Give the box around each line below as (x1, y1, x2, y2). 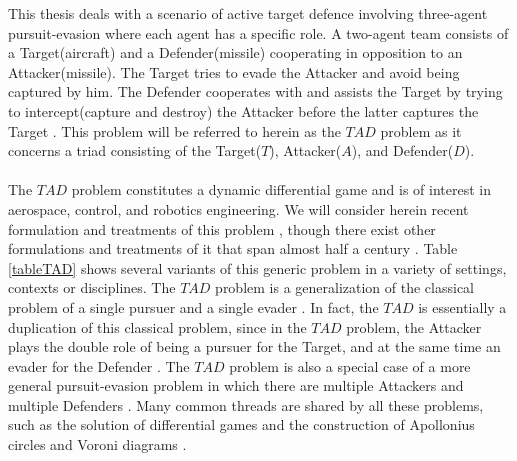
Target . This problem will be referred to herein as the (8, 120, 341, 141)
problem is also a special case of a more (229, 355, 471, 376)
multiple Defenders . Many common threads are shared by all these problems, (8, 394, 484, 415)
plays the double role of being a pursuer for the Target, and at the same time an (8, 336, 501, 357)
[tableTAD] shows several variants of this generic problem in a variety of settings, (8, 257, 507, 278)
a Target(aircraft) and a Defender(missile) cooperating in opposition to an (8, 42, 463, 63)
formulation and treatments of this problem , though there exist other (8, 218, 436, 239)
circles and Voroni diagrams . (8, 434, 187, 455)
